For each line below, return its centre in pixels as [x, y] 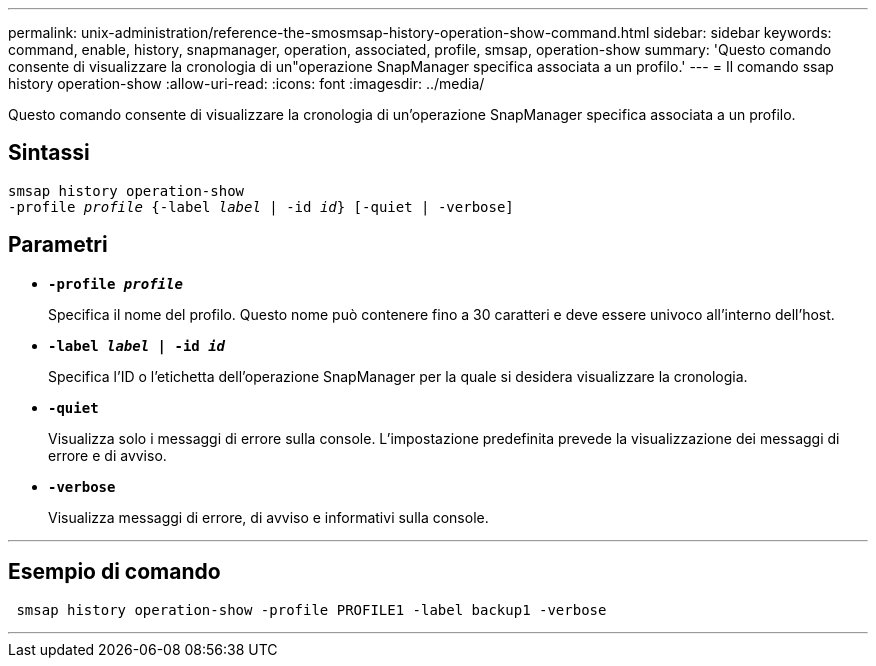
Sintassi [49, 153]
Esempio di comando [114, 572]
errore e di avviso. [107, 455]
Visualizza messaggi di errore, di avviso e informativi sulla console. [268, 517]
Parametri [58, 245]
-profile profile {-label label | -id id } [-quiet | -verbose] [261, 206]
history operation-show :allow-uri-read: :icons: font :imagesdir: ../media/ [246, 83]
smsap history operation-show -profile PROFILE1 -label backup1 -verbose [311, 609]
